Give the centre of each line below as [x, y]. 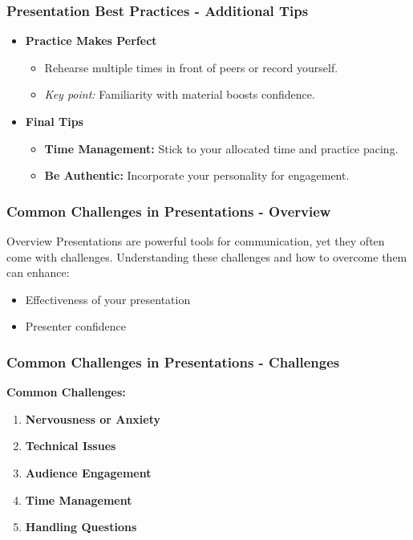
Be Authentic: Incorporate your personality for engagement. [197, 175]
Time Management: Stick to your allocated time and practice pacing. [221, 148]
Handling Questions [81, 527]
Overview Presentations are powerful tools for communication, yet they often [196, 241]
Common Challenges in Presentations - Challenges [173, 361]
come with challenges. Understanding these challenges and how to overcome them [207, 256]
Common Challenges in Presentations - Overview [169, 211]
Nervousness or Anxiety [93, 418]
